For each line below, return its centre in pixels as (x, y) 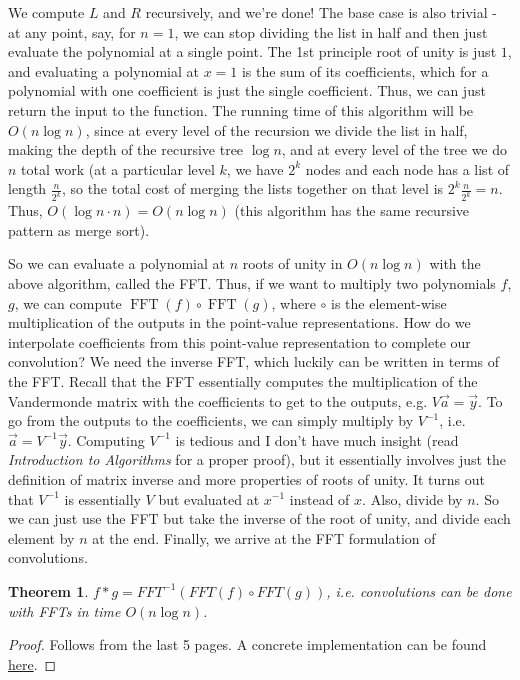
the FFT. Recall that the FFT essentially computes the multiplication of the (243, 380)
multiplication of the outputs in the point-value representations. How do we (239, 322)
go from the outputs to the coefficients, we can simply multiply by (211, 420)
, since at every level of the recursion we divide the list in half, (276, 129)
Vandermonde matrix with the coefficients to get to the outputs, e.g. (218, 400)
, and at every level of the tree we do (394, 149)
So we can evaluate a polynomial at (116, 263)
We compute (46, 12)
